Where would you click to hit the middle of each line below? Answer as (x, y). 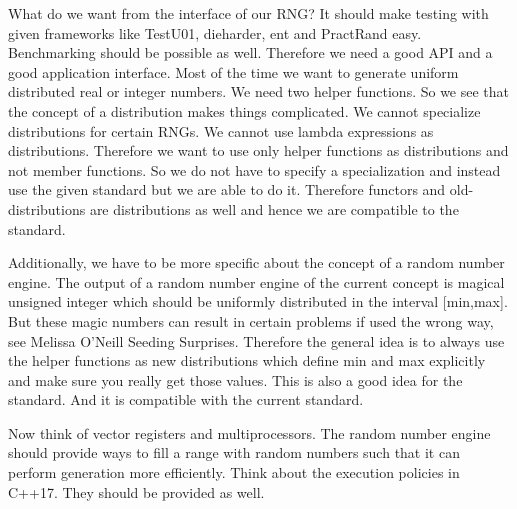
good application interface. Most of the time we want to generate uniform (233, 71)
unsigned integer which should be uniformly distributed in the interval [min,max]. (258, 301)
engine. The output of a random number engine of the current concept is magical (256, 281)
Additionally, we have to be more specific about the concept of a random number (256, 262)
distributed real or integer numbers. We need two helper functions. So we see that (259, 91)
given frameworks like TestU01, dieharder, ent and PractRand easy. (215, 32)
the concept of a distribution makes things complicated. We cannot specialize (244, 110)
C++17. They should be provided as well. (136, 491)
